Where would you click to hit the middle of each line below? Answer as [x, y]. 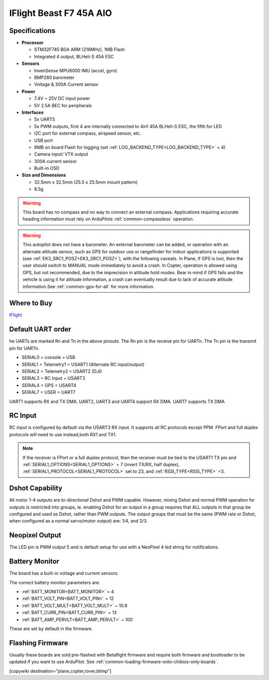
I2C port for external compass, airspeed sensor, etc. [88, 133]
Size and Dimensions [44, 175]
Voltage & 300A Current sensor [66, 84]
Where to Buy [31, 303]
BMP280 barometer [54, 78]
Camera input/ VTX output [61, 154]
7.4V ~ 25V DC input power [62, 98]
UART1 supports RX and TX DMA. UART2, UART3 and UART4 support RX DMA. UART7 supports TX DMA [117, 401]
